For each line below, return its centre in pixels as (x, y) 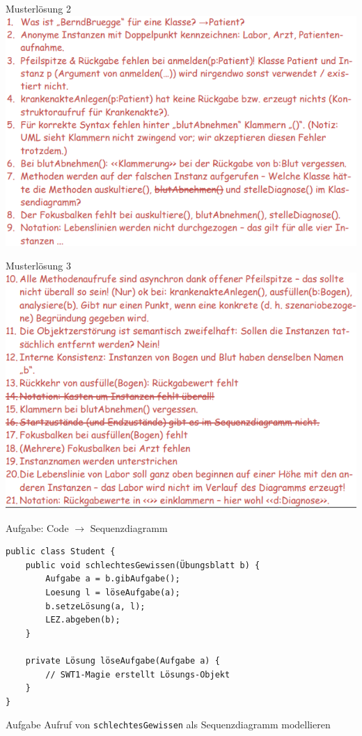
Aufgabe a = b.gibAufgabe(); (113, 579)
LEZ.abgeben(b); (83, 620)
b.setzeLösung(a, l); (95, 606)
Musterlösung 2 (38, 8)
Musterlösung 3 (38, 265)
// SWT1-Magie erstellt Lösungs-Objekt (138, 674)
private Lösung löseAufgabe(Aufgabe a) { (123, 660)
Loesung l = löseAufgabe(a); (113, 592)
